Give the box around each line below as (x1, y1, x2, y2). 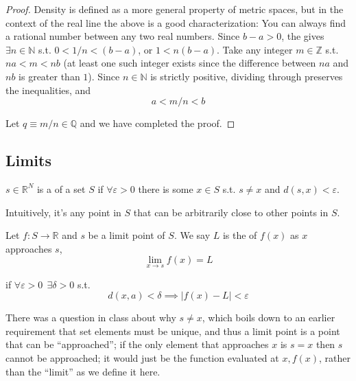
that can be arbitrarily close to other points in (133, 205, 329, 219)
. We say (174, 228, 211, 242)
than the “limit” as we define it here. (5, 364, 161, 378)
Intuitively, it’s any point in (5, 205, 121, 219)
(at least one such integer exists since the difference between (63, 56, 316, 70)
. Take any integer (217, 42, 293, 56)
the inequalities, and (5, 82, 91, 97)
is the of (222, 228, 257, 242)
